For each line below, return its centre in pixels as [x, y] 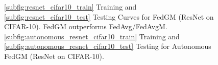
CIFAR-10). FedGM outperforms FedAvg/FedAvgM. [86, 26]
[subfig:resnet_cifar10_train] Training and [70, 7]
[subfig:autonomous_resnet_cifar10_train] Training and [92, 36]
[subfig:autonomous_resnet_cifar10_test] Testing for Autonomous [108, 46]
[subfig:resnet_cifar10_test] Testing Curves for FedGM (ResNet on [109, 16]
